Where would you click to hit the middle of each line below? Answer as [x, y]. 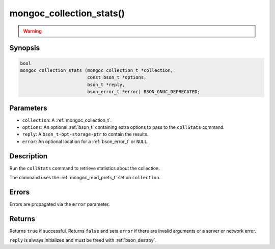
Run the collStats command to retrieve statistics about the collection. [85, 168]
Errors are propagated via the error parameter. [60, 204]
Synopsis [25, 48]
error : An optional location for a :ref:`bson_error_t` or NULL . [85, 141]
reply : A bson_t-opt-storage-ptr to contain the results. [85, 134]
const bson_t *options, [117, 77]
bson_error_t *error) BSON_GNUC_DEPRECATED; [144, 92]
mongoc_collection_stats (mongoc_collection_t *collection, [97, 70]
